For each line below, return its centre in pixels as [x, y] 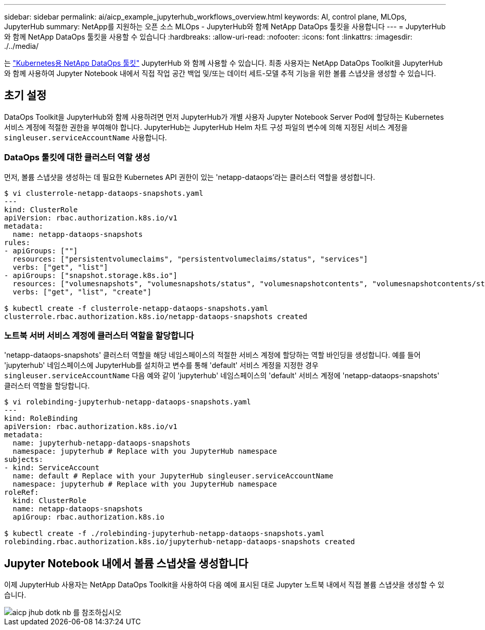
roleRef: [22, 493]
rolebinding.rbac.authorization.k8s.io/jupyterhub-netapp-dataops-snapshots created [180, 542]
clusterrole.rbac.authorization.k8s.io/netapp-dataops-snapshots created [156, 316]
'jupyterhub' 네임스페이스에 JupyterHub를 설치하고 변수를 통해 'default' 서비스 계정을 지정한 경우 [161, 365]
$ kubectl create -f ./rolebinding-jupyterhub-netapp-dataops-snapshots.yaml [164, 534]
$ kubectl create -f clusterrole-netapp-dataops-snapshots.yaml [136, 308]
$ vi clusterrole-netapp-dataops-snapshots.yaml [104, 193]
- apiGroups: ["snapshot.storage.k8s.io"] [91, 275]
